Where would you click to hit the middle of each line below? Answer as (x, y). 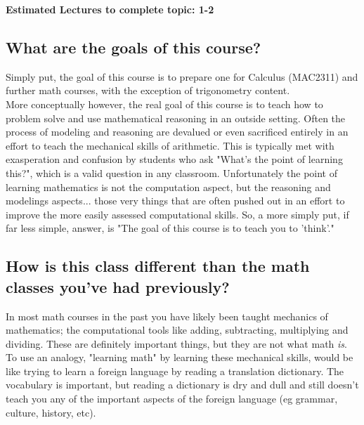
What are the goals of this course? (134, 47)
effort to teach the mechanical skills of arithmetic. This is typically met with (170, 145)
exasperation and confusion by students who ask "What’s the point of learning (174, 159)
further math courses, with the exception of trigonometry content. (148, 90)
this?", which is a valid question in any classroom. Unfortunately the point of (172, 172)
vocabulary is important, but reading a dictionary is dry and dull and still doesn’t (182, 385)
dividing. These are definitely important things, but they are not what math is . (176, 343)
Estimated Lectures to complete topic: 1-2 (110, 9)
